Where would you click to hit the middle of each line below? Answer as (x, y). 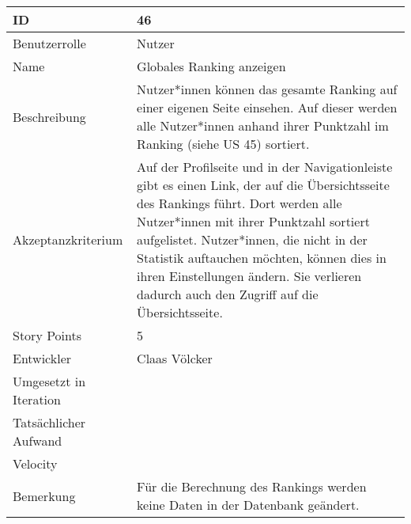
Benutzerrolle (49, 43)
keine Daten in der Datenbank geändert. (248, 505)
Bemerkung (44, 496)
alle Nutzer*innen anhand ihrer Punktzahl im (263, 125)
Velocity (35, 463)
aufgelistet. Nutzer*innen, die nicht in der (252, 239)
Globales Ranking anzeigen (211, 66)
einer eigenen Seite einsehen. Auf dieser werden (267, 107)
